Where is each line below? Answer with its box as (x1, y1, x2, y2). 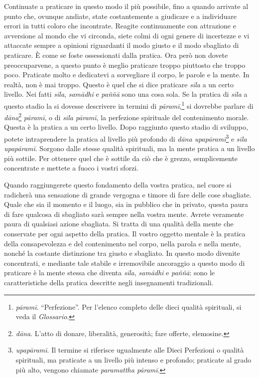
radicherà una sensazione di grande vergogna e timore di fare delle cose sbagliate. (4, 189, 252, 199)
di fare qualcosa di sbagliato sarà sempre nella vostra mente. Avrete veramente (4, 208, 244, 219)
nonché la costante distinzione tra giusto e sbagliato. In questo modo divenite (4, 248, 240, 258)
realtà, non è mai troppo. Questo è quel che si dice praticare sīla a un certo (4, 79, 234, 89)
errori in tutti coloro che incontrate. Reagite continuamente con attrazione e (4, 20, 236, 31)
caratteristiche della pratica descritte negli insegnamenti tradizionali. (4, 277, 214, 287)
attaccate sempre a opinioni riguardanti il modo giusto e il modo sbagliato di (4, 40, 239, 50)
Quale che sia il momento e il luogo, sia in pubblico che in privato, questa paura (4, 199, 248, 209)
